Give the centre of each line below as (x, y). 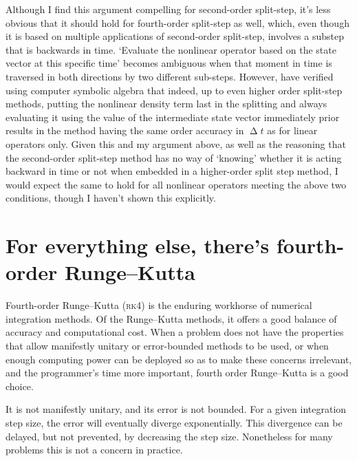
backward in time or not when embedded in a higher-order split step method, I (172, 171)
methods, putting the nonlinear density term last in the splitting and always (166, 104)
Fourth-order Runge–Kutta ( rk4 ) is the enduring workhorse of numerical (159, 305)
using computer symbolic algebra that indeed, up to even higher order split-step (174, 90)
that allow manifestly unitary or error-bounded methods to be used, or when (167, 345)
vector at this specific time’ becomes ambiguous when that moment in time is (169, 63)
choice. (20, 386)
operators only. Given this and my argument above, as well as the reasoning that (176, 143)
